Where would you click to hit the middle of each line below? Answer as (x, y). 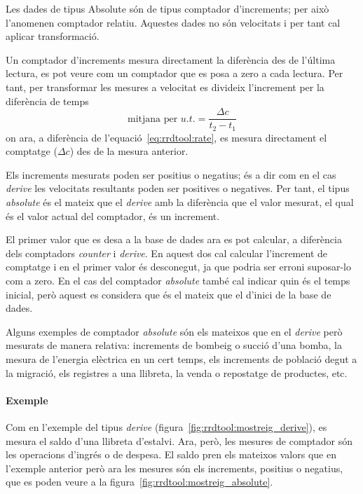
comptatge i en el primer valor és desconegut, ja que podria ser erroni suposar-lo (179, 267)
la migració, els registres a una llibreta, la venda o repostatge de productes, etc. (177, 372)
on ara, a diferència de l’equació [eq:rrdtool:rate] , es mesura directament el (166, 137)
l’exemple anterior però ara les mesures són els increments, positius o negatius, (174, 468)
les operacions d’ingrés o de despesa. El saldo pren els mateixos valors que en (171, 454)
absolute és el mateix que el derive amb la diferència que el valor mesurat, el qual (180, 202)
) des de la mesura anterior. (129, 151)
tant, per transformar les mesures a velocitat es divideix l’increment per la (165, 87)
